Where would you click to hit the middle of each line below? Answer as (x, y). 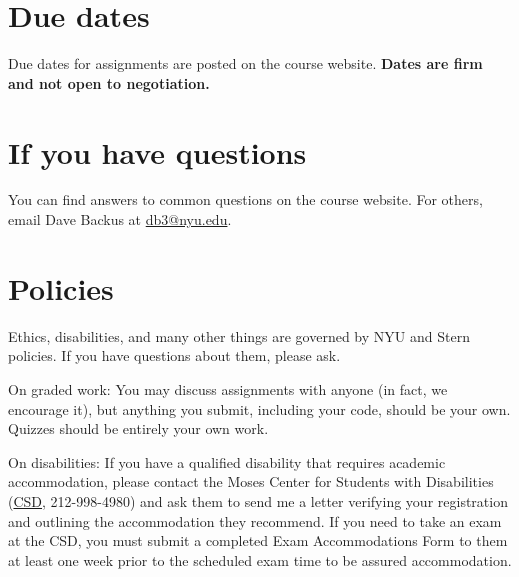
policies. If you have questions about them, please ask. (174, 355)
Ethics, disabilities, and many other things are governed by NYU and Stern (239, 335)
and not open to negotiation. (109, 82)
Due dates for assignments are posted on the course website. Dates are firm (245, 63)
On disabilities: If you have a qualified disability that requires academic (227, 461)
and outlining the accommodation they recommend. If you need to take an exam (255, 520)
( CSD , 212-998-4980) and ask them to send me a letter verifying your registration (258, 500)
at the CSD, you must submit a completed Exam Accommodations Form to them (258, 540)
